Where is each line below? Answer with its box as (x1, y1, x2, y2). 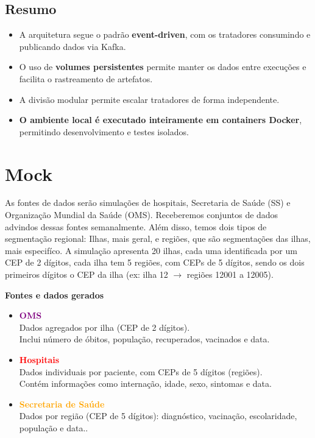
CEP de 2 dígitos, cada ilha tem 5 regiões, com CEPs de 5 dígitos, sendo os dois (5, 256, 305, 269)
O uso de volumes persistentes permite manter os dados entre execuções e (19, 60, 306, 73)
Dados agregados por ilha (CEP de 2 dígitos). (19, 320, 190, 333)
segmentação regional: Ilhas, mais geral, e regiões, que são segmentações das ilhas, (5, 232, 311, 245)
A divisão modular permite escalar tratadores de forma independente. (19, 93, 280, 105)
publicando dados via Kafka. (19, 40, 126, 52)
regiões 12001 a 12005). (186, 268, 274, 281)
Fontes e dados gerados (5, 288, 104, 301)
